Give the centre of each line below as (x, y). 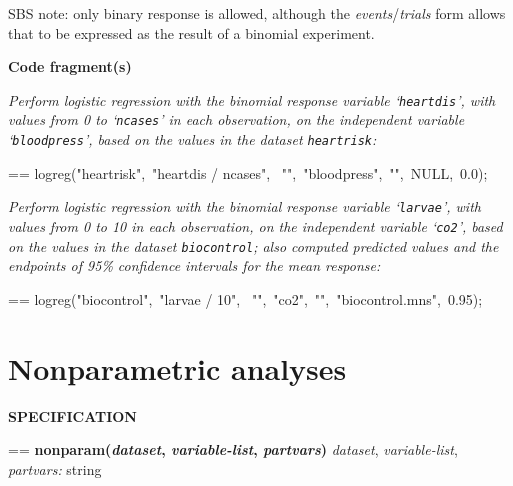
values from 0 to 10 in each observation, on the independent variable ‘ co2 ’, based (255, 226)
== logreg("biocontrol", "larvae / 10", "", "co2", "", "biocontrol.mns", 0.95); (245, 298)
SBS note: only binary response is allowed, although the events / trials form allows (257, 13)
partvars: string (55, 468)
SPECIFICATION (72, 415)
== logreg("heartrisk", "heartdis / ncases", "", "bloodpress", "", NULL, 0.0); (248, 172)
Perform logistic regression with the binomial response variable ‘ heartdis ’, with (252, 99)
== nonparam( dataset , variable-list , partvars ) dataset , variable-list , (233, 449)
